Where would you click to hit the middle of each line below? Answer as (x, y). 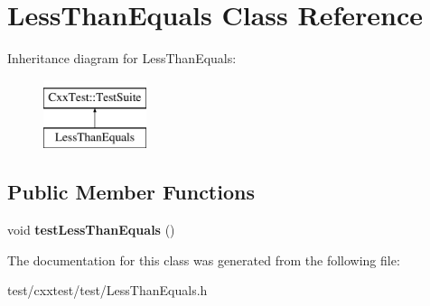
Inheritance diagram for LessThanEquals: (122, 58)
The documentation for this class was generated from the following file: (204, 260)
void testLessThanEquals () (91, 230)
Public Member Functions (131, 192)
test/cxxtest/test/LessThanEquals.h (107, 290)
